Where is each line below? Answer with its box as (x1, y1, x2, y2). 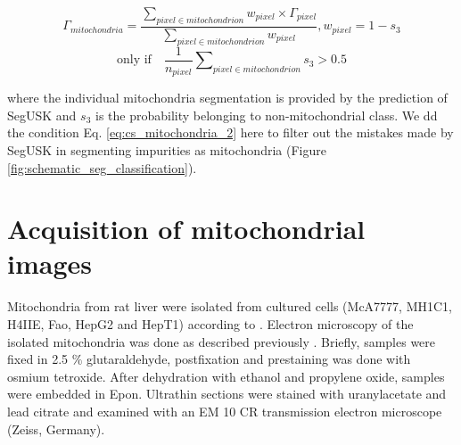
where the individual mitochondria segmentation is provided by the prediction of (7, 88, 448, 107)
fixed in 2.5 (7, 350, 69, 368)
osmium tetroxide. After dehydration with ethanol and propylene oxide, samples (7, 367, 445, 385)
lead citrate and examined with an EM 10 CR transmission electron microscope (7, 401, 442, 420)
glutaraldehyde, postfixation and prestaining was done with (86, 350, 411, 368)
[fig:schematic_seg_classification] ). (7, 158, 197, 177)
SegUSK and (7, 105, 77, 124)
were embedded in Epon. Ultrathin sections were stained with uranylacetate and (7, 384, 447, 403)
